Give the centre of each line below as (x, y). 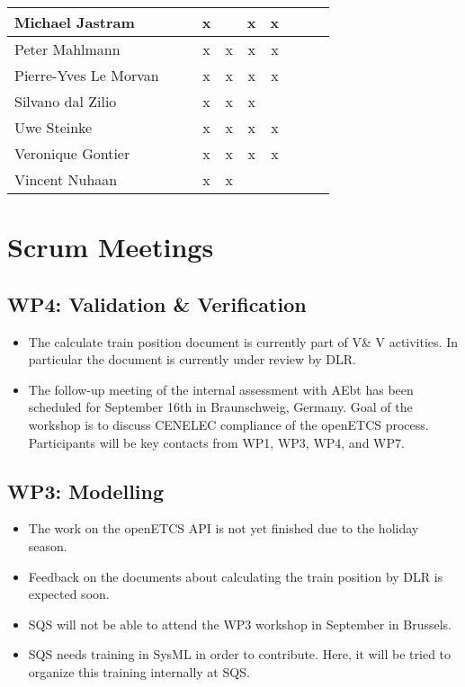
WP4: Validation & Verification (157, 303)
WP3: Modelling (86, 491)
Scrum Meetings (111, 247)
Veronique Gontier (72, 153)
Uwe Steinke (54, 127)
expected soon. (69, 594)
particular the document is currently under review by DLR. (192, 359)
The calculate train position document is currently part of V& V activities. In (243, 341)
